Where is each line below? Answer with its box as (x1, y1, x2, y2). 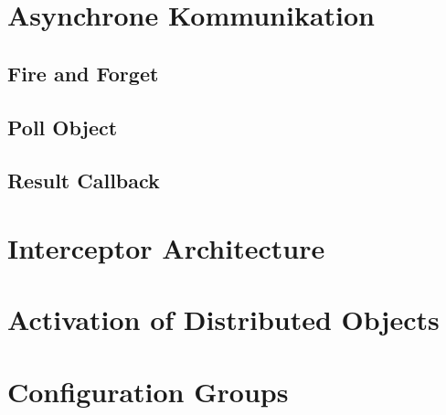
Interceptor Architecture (7, 229, 325, 266)
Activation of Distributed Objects (7, 301, 440, 338)
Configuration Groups (7, 372, 289, 410)
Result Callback (7, 166, 160, 195)
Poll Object (7, 112, 118, 141)
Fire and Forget (7, 59, 159, 87)
